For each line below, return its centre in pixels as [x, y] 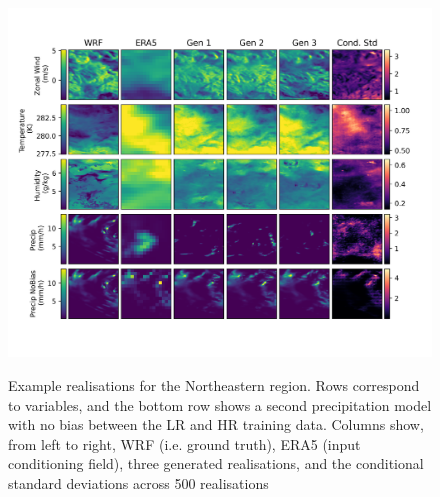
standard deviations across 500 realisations [138, 482]
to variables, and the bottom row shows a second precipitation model [220, 404]
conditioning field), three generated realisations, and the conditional [216, 463]
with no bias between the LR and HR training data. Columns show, [216, 424]
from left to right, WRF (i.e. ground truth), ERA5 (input [184, 443]
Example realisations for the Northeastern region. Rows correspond [214, 384]
